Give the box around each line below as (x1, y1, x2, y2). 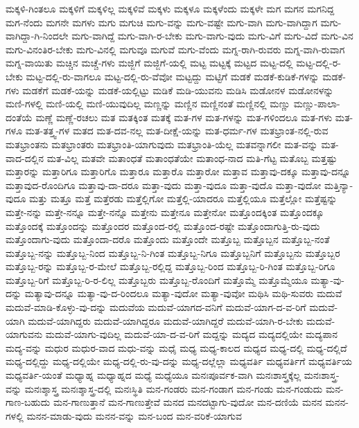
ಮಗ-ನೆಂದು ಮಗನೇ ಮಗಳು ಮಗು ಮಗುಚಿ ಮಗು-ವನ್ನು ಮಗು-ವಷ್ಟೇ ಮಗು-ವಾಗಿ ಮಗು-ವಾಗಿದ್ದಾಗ (6, 15, 317, 29)
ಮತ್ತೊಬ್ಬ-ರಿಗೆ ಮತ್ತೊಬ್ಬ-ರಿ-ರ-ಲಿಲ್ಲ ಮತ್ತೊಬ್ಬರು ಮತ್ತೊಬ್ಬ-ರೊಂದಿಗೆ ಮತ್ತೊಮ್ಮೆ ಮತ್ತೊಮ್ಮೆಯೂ (6, 272, 308, 287)
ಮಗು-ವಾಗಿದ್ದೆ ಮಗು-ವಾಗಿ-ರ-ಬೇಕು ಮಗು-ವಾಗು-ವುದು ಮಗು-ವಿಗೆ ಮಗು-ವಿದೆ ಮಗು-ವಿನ (71, 28, 353, 43)
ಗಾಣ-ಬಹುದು (6, 395, 51, 409)
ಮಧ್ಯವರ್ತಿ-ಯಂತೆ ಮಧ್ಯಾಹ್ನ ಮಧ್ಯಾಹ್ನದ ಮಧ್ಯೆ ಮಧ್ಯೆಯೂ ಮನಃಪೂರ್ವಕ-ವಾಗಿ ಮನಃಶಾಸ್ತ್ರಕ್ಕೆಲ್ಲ (6, 368, 301, 382)
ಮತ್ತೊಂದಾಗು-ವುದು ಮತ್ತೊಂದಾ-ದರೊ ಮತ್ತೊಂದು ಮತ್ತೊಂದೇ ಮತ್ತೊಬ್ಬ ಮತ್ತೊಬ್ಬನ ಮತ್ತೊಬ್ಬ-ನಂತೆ (6, 232, 330, 247)
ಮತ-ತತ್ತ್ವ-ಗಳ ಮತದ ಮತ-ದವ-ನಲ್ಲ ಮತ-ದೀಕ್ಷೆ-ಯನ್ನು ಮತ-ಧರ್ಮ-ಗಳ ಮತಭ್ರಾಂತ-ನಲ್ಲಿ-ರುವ (25, 123, 329, 138)
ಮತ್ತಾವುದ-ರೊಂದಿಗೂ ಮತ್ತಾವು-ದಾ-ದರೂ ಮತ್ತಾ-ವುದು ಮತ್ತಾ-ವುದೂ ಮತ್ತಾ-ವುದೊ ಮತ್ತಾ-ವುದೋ (6, 177, 322, 192)
